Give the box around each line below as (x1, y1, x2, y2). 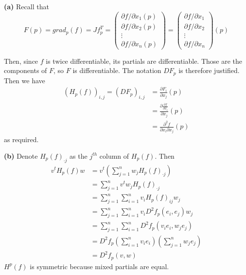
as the (70, 150, 88, 161)
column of (99, 150, 129, 161)
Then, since (4, 55, 38, 66)
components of (4, 65, 47, 75)
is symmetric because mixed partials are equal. (30, 261, 169, 271)
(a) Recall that (4, 1, 49, 11)
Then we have (4, 75, 45, 85)
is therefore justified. (178, 65, 240, 75)
